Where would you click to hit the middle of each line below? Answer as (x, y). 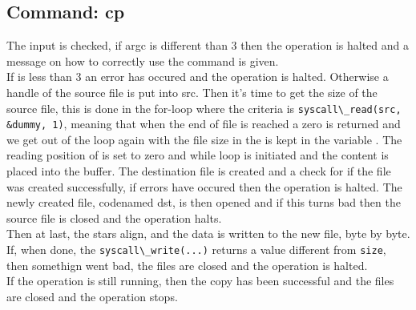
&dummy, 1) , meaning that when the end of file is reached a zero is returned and (204, 124)
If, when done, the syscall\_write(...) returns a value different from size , (196, 250)
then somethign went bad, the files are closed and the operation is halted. (187, 265)
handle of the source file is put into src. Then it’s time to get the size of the (192, 92)
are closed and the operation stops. (92, 296)
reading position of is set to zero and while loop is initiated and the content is (198, 155)
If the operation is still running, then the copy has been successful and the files (200, 281)
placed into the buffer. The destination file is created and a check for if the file (199, 171)
